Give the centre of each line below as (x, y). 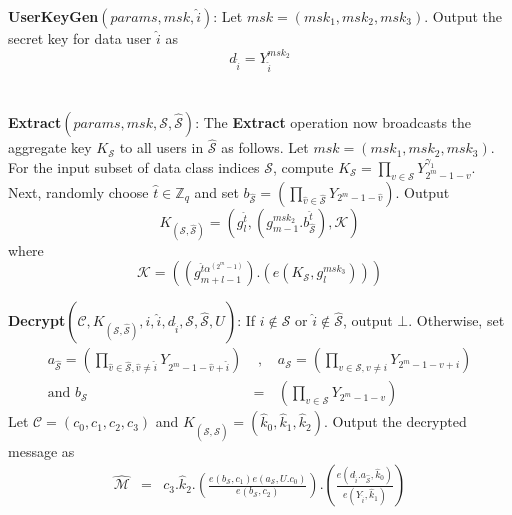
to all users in (161, 147)
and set (216, 191)
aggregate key (50, 147)
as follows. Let (265, 147)
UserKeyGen (53, 16)
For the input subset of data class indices (134, 166)
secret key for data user (80, 38)
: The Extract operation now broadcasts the (333, 121)
